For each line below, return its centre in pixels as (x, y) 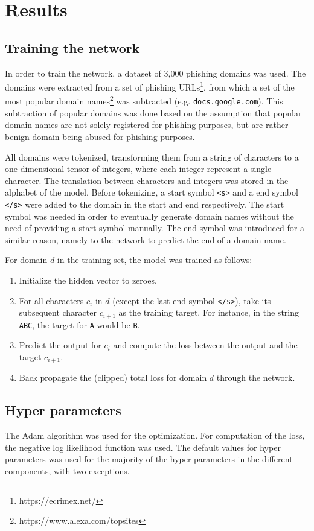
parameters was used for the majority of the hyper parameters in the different (149, 459)
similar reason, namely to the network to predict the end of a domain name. (146, 239)
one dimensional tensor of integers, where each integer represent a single (138, 169)
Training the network (72, 47)
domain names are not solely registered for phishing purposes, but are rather (147, 125)
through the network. (256, 377)
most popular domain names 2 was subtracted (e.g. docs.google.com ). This (144, 100)
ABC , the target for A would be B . (79, 324)
